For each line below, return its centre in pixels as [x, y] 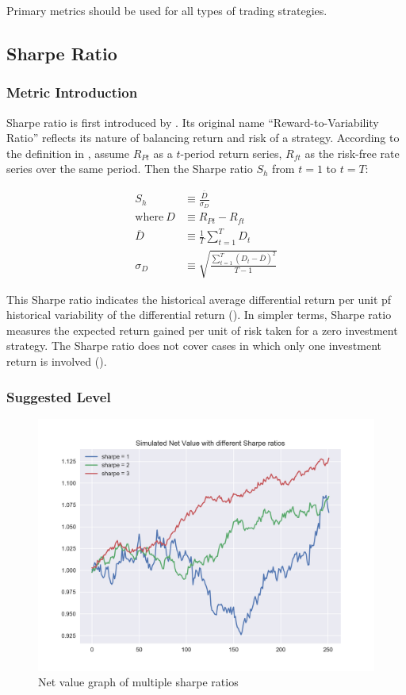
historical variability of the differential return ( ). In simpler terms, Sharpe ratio [199, 315]
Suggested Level [59, 396]
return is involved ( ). [57, 361]
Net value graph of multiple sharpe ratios [138, 682]
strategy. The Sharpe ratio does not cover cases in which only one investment [194, 346]
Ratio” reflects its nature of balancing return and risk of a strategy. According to [203, 138]
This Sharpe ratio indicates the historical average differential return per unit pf [199, 299]
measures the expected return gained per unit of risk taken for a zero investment [202, 330]
